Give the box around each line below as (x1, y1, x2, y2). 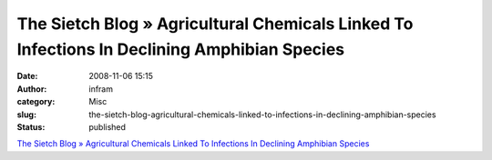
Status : (16, 121, 46, 132)
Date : (16, 71, 38, 82)
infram (88, 83, 114, 95)
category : (16, 96, 56, 107)
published (88, 121, 127, 132)
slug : (16, 109, 36, 120)
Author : (16, 83, 47, 95)
